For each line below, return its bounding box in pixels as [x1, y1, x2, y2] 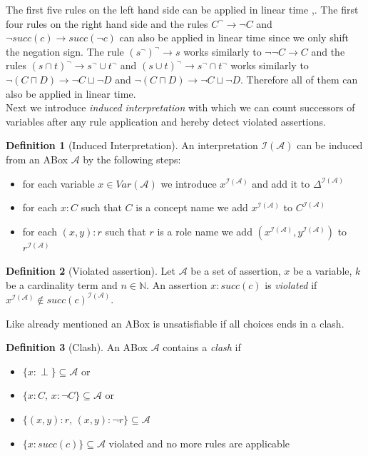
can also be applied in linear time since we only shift [119, 30, 349, 45]
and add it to [252, 176, 310, 191]
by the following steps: [83, 151, 181, 166]
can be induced [297, 138, 363, 153]
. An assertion [146, 277, 208, 292]
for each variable [22, 176, 95, 191]
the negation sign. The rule [6, 44, 124, 59]
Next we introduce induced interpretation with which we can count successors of [6, 100, 355, 115]
